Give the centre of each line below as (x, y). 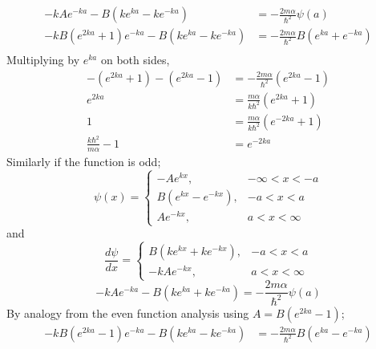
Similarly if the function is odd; (84, 161)
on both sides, (135, 60)
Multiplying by (43, 60)
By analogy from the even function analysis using (128, 312)
